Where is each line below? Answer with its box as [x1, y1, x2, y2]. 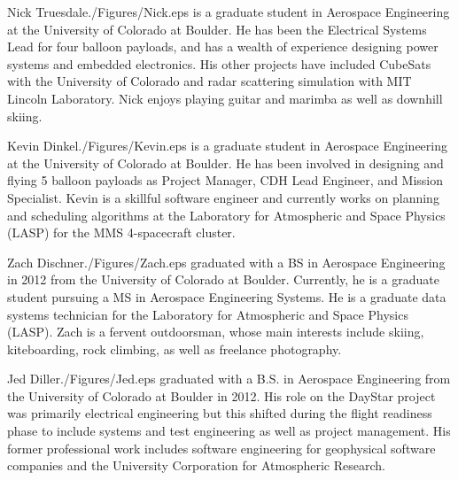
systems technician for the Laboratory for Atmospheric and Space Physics [7, 305, 408, 323]
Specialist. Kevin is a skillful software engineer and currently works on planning [7, 188, 439, 206]
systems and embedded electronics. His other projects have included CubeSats [7, 54, 431, 73]
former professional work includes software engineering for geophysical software [7, 438, 436, 457]
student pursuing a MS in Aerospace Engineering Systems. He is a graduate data [7, 287, 446, 306]
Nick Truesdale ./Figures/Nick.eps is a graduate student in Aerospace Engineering [7, 3, 450, 20]
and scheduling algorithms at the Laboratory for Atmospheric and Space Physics [7, 205, 446, 224]
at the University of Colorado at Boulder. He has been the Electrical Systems [7, 19, 427, 38]
